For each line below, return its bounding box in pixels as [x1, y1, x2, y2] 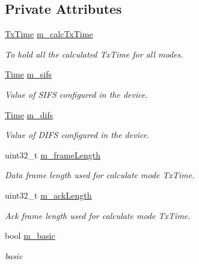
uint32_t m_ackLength [5, 188, 92, 201]
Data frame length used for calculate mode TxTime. [5, 169, 195, 181]
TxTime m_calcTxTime [5, 28, 93, 40]
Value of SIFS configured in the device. [5, 88, 148, 100]
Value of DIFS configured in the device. [5, 128, 150, 141]
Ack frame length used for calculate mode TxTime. [5, 209, 191, 221]
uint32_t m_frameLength [5, 148, 100, 161]
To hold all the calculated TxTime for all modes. [5, 47, 183, 60]
